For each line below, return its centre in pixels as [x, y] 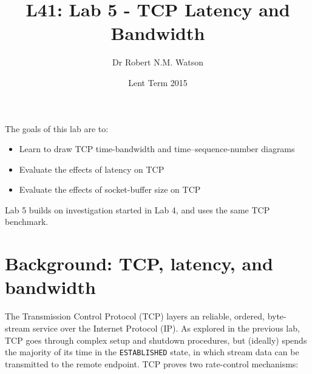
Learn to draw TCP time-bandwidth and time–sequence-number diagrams [157, 149]
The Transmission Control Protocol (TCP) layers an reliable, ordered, [135, 316]
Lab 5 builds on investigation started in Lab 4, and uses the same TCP [137, 209]
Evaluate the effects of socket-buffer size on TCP [110, 189]
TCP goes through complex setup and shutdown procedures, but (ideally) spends [156, 340]
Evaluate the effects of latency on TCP [92, 169]
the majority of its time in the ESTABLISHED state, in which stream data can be [152, 352]
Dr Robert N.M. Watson [158, 62]
